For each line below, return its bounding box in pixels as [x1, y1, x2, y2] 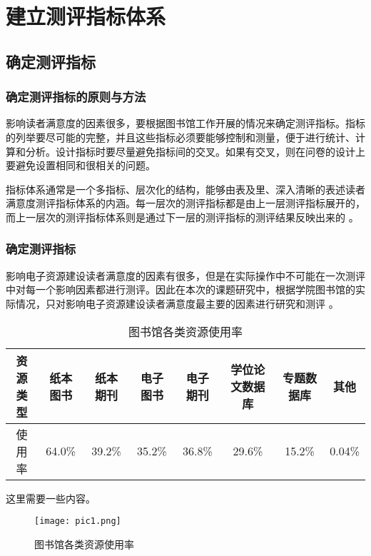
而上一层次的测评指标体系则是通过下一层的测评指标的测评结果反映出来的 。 [6, 209, 359, 224]
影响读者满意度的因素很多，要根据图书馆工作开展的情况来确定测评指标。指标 [6, 116, 365, 131]
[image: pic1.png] [34, 516, 121, 527]
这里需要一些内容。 [6, 490, 96, 505]
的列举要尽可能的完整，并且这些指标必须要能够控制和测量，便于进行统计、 [6, 129, 355, 144]
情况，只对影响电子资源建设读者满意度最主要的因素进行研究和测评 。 [15, 295, 339, 310]
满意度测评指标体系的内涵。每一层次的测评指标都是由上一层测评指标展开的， [6, 196, 365, 211]
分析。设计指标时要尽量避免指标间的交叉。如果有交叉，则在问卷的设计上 [25, 143, 365, 158]
